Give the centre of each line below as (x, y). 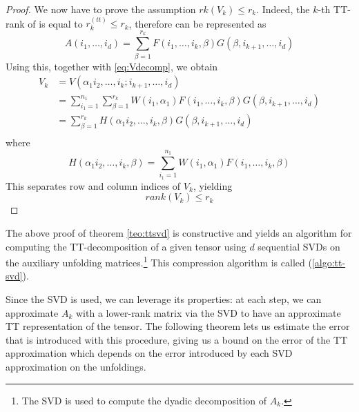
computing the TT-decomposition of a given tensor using (126, 246)
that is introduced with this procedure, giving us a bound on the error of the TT (177, 339)
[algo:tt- (329, 262)
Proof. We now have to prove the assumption (101, 9)
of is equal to (55, 23)
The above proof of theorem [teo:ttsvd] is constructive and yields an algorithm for (179, 232)
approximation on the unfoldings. (76, 366)
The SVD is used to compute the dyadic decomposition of (144, 400)
